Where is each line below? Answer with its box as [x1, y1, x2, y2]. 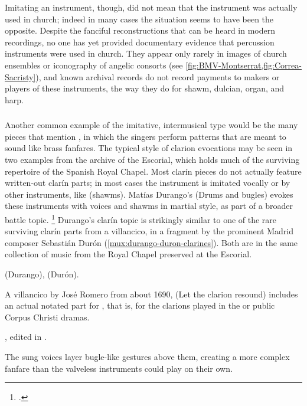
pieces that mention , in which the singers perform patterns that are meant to [5, 130, 286, 142]
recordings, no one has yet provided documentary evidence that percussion [5, 35, 275, 48]
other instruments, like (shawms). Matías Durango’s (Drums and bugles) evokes [5, 188, 293, 200]
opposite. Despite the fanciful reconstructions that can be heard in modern [5, 24, 276, 37]
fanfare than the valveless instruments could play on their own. [5, 362, 233, 374]
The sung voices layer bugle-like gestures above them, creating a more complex [5, 351, 290, 363]
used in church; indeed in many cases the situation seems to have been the [5, 12, 274, 25]
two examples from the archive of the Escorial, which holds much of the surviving [5, 153, 300, 166]
